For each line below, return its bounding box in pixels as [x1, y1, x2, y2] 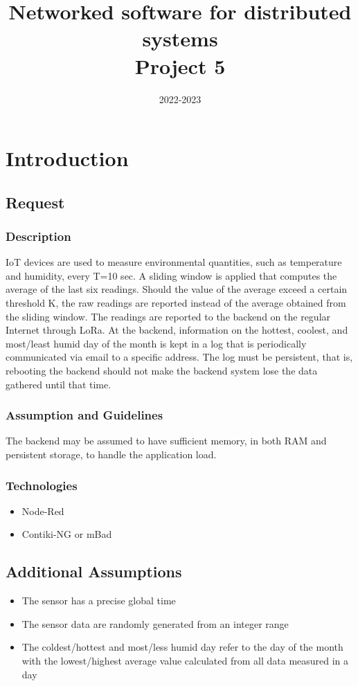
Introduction [6, 144, 129, 172]
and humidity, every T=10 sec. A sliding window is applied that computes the [6, 268, 337, 282]
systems [142, 24, 218, 53]
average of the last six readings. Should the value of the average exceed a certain [6, 282, 348, 296]
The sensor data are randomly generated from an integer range [21, 616, 289, 631]
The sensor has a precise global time [21, 593, 176, 608]
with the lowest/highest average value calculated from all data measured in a [21, 653, 349, 668]
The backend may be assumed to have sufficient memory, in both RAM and [6, 433, 327, 448]
